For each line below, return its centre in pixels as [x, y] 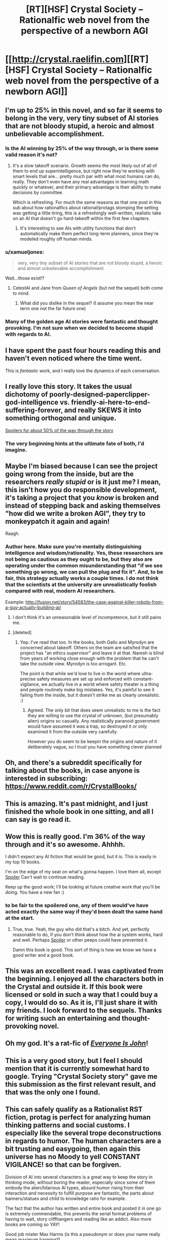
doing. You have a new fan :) [35, 892]
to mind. [21, 293]
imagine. [16, 450]
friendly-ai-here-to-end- [111, 402]
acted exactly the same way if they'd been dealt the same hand [84, 912]
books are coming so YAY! [32, 1224]
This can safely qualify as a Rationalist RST [74, 1109]
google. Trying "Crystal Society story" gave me [81, 1076]
